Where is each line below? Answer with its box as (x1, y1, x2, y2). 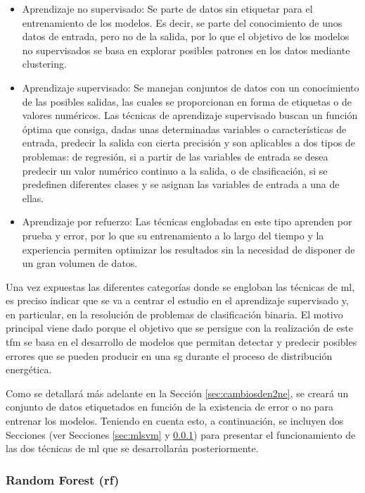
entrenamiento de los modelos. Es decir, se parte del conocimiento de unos (22, 15, 342, 30)
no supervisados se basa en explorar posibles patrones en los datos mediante (22, 42, 350, 57)
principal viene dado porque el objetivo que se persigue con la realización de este (6, 320, 353, 335)
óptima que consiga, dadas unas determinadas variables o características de (22, 121, 347, 136)
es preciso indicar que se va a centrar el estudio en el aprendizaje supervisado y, (6, 293, 349, 308)
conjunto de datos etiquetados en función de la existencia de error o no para (6, 399, 333, 414)
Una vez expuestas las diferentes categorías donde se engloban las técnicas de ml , (6, 279, 355, 294)
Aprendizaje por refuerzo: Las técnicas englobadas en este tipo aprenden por (22, 214, 352, 229)
